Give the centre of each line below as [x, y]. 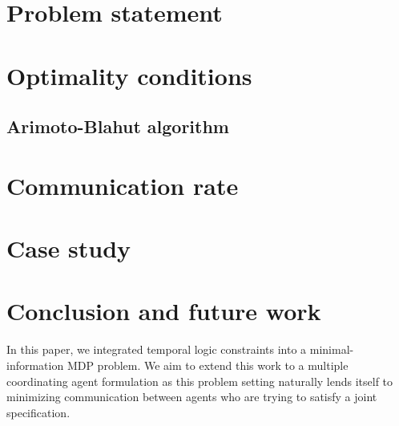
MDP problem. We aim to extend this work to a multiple [208, 365]
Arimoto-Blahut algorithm [118, 126]
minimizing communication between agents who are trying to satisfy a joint [192, 397]
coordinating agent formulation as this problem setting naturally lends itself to [200, 381]
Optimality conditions [129, 75]
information [35, 365]
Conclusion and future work [164, 311]
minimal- [332, 349]
